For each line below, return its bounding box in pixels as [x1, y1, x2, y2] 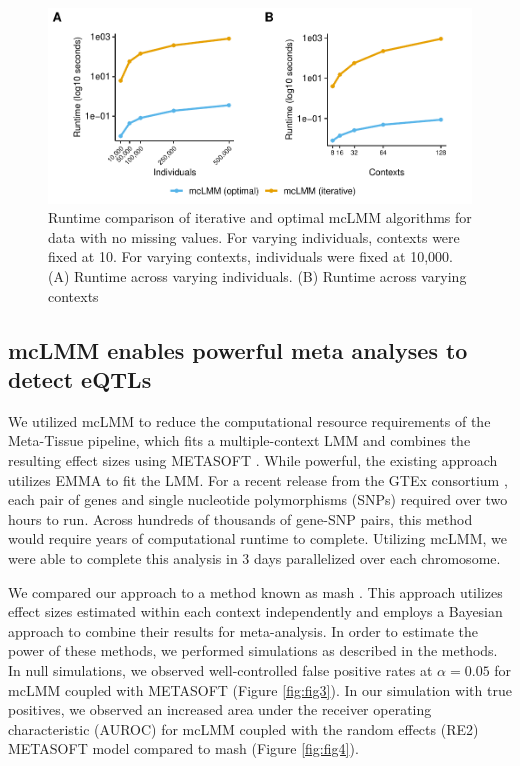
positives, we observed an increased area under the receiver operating [8, 699, 432, 720]
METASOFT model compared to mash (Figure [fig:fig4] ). [8, 738, 359, 759]
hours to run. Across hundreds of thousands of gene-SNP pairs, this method [8, 508, 473, 529]
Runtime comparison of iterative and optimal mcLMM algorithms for [48, 207, 472, 228]
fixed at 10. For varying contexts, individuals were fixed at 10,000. [48, 246, 453, 267]
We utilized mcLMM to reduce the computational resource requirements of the [8, 410, 491, 431]
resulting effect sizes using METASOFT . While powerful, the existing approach [8, 450, 498, 471]
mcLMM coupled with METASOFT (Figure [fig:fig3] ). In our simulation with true [8, 679, 512, 700]
